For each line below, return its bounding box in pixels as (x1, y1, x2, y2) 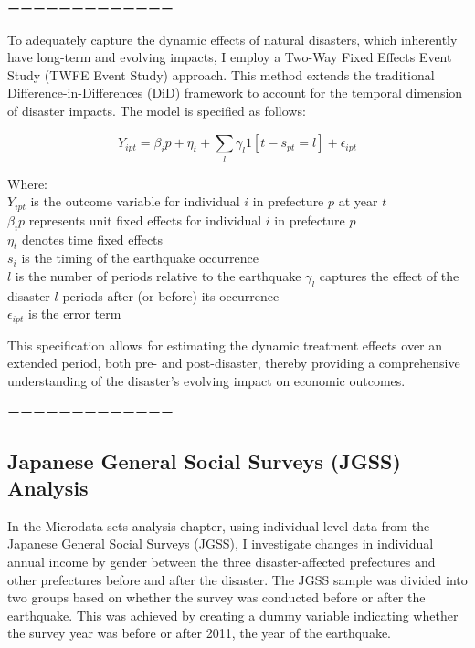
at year (338, 192, 378, 211)
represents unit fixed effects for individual (28, 210, 262, 229)
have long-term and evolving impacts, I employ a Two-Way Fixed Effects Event (7, 47, 452, 67)
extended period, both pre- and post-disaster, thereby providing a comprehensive (7, 353, 460, 372)
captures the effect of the (319, 266, 459, 285)
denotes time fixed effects (21, 229, 164, 248)
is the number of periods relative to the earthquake (15, 266, 301, 285)
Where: (7, 173, 47, 193)
